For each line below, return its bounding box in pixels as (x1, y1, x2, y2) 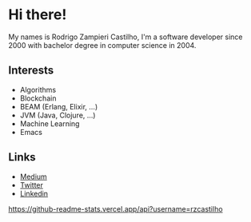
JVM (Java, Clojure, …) (19, 110, 96, 120)
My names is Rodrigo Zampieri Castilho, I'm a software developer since (8, 32, 243, 42)
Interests (8, 64, 54, 77)
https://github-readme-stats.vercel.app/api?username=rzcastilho (8, 204, 223, 213)
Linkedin (19, 188, 49, 198)
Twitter (19, 180, 44, 189)
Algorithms (19, 85, 57, 94)
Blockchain (19, 93, 57, 103)
